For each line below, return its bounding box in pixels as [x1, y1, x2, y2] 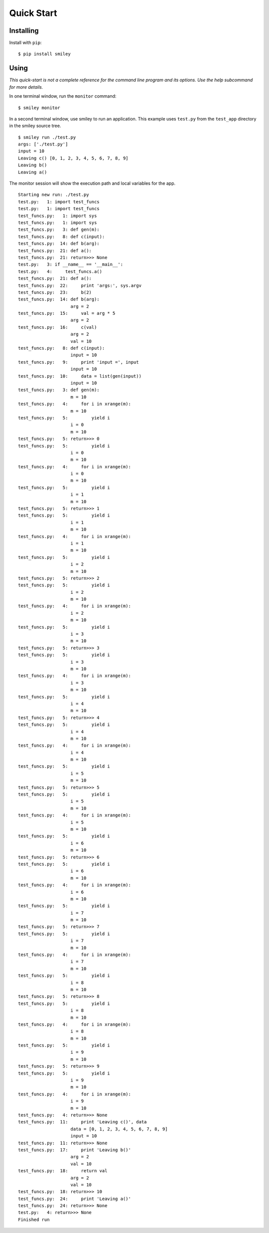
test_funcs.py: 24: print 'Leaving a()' [18, 1196, 132, 1202]
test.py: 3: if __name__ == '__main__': [18, 262, 124, 268]
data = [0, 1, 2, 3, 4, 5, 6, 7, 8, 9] [70, 1126, 168, 1132]
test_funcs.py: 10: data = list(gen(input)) [18, 373, 142, 379]
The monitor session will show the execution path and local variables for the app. [9, 180, 176, 186]
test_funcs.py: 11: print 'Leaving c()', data [18, 1119, 147, 1125]
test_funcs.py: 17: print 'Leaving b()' [18, 1147, 132, 1153]
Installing [9, 26, 39, 35]
